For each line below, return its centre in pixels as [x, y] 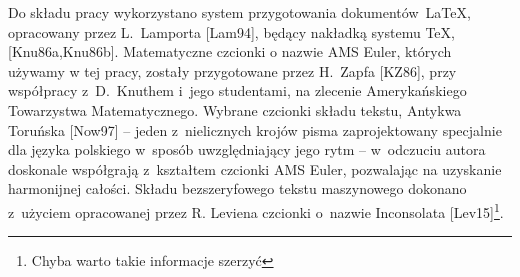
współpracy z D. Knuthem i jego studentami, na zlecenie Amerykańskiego [237, 90]
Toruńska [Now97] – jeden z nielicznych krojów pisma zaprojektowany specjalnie [255, 129]
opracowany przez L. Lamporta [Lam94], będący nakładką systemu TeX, [231, 31]
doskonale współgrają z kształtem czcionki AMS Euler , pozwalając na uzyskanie [255, 168]
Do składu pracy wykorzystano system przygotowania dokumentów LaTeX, [239, 12]
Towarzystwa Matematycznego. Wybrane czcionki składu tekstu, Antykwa [235, 109]
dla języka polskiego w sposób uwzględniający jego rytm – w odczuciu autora [247, 149]
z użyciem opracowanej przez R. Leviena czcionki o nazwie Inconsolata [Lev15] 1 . [256, 210]
